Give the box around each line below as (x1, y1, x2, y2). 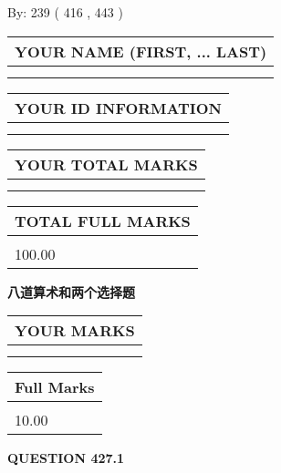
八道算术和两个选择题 (7, 282, 135, 301)
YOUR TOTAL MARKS (15, 153, 198, 175)
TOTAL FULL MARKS (15, 210, 191, 231)
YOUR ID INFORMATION (15, 97, 222, 118)
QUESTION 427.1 (7, 448, 125, 468)
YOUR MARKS (15, 320, 135, 342)
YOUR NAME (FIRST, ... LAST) (15, 40, 267, 62)
